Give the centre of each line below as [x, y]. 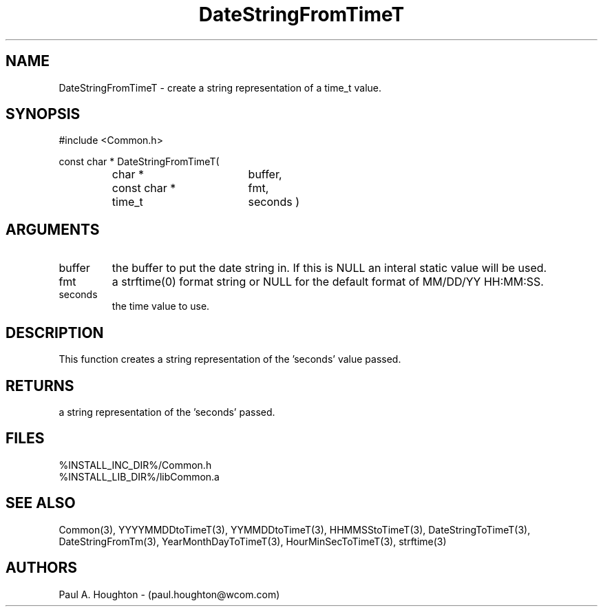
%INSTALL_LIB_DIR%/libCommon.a [139, 476]
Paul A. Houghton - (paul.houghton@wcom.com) [169, 594]
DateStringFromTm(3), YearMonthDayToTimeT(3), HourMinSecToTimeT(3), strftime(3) [253, 541]
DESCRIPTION [55, 333]
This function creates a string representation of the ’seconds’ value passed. [230, 359]
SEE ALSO [41, 503]
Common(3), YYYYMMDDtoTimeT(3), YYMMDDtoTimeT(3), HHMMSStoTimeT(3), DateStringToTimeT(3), [295, 529]
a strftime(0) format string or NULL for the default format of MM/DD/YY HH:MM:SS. [328, 282]
